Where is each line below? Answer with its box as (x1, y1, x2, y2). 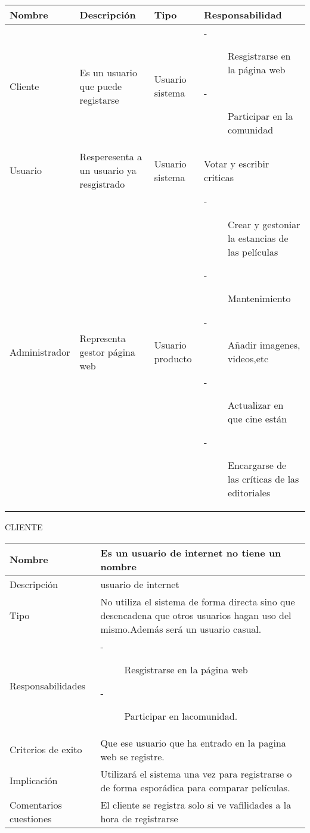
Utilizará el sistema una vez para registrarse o (100, 766, 292, 781)
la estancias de (228, 231, 289, 245)
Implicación (10, 773, 58, 788)
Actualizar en (228, 398, 284, 412)
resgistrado (79, 177, 125, 191)
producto (154, 352, 192, 365)
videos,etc (228, 352, 269, 365)
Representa (79, 331, 126, 345)
